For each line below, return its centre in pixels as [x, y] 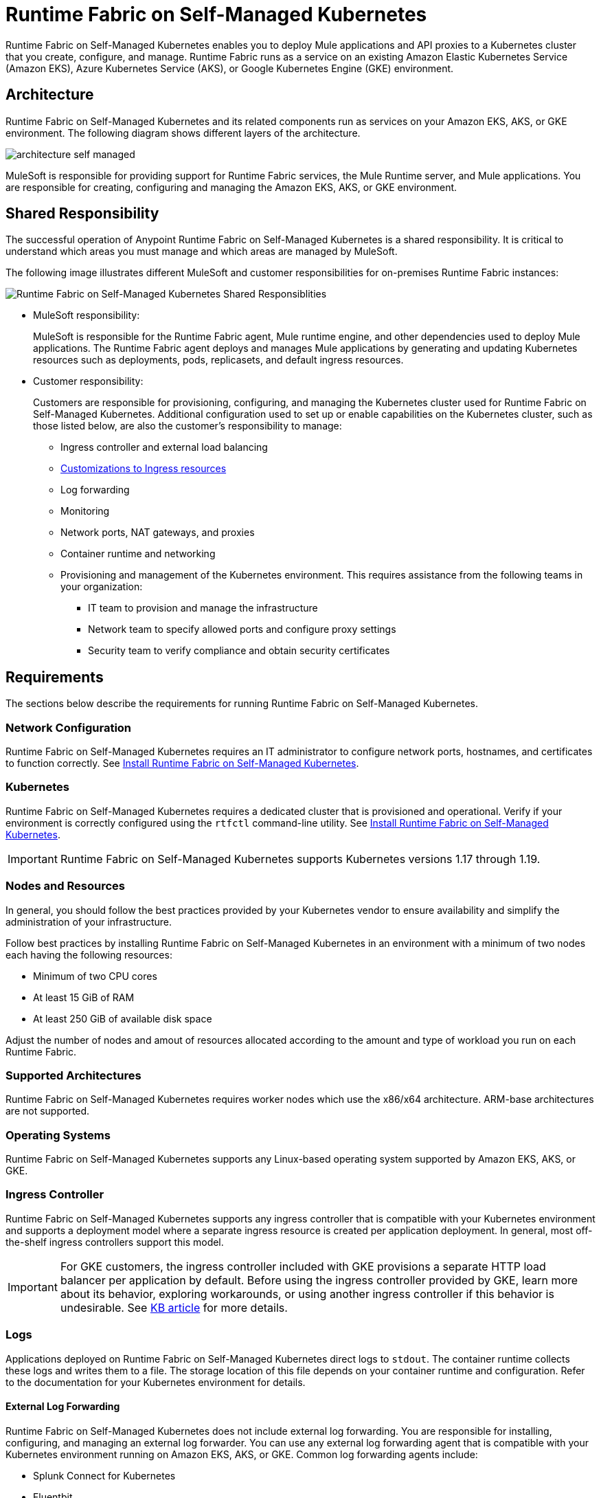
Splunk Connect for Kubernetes [104, 1475]
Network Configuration [69, 727]
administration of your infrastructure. [89, 921]
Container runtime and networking [138, 554]
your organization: [102, 587]
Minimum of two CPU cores [95, 976]
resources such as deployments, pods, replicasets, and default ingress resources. [218, 360]
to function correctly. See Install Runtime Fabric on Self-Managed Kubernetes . [182, 763]
